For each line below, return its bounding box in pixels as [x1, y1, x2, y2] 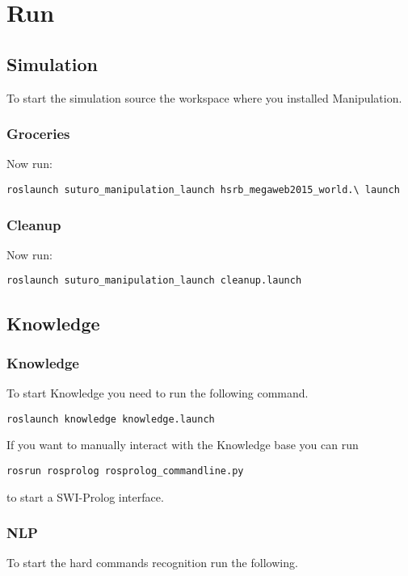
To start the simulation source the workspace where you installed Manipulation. [6, 89, 402, 106]
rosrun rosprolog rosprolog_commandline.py [6, 465, 244, 477]
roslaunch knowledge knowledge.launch [6, 413, 215, 425]
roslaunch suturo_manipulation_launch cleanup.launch [6, 275, 302, 287]
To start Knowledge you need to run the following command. [6, 385, 309, 402]
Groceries [6, 124, 70, 144]
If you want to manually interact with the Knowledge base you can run [6, 436, 359, 453]
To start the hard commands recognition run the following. [6, 554, 298, 571]
